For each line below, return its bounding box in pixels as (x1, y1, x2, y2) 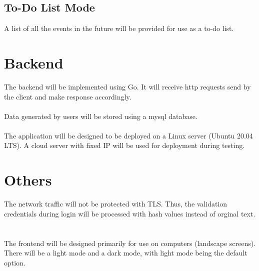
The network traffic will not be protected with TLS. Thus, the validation (4, 198, 227, 209)
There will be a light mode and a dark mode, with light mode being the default (4, 247, 247, 258)
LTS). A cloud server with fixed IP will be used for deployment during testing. (4, 140, 245, 150)
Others (4, 169, 52, 190)
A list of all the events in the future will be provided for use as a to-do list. (4, 23, 234, 33)
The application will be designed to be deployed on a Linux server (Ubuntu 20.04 (4, 130, 253, 140)
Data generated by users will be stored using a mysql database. (4, 110, 197, 121)
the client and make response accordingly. (4, 91, 131, 101)
